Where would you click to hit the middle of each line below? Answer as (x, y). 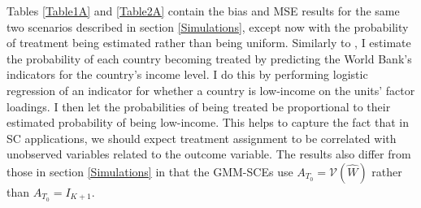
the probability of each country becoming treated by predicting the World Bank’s (209, 58)
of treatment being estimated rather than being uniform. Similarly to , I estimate (209, 43)
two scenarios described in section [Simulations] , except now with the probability (208, 26)
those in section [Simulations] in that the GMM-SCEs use (150, 171)
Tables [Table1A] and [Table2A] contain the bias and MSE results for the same (203, 11)
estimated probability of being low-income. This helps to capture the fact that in (208, 122)
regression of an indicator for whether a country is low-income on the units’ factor (211, 90)
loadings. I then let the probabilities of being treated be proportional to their (199, 106)
